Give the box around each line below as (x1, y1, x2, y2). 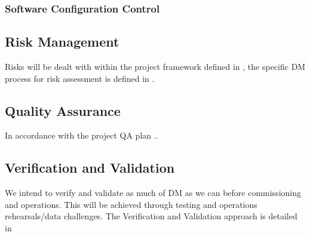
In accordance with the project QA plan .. (5, 129, 159, 142)
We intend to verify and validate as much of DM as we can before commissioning (5, 186, 301, 199)
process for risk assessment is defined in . (5, 72, 155, 84)
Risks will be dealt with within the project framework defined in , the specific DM (5, 60, 306, 73)
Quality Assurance (5, 101, 121, 119)
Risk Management (5, 32, 119, 51)
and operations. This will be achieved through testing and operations (5, 198, 257, 210)
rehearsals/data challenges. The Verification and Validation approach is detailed (5, 210, 297, 222)
